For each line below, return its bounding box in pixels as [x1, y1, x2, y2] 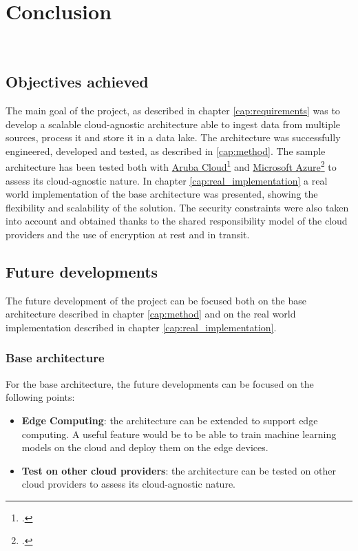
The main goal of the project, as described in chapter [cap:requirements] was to [6, 103, 340, 117]
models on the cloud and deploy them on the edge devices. [21, 440, 268, 455]
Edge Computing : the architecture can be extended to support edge [21, 413, 318, 427]
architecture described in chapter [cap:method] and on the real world [6, 306, 296, 321]
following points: [6, 390, 75, 404]
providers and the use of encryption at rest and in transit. [6, 227, 250, 241]
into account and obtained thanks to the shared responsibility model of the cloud [6, 214, 348, 228]
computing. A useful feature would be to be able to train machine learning [21, 426, 337, 441]
